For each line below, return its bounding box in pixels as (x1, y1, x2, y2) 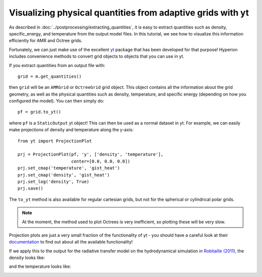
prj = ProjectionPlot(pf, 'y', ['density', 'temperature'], (17, 152, 164, 157)
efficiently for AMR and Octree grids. (9, 38, 82, 44)
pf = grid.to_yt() (17, 109, 62, 115)
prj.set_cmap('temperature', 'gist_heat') (17, 165, 120, 171)
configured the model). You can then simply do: (9, 98, 104, 104)
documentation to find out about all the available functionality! (9, 239, 133, 245)
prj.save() (17, 186, 44, 191)
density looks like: (9, 255, 45, 261)
